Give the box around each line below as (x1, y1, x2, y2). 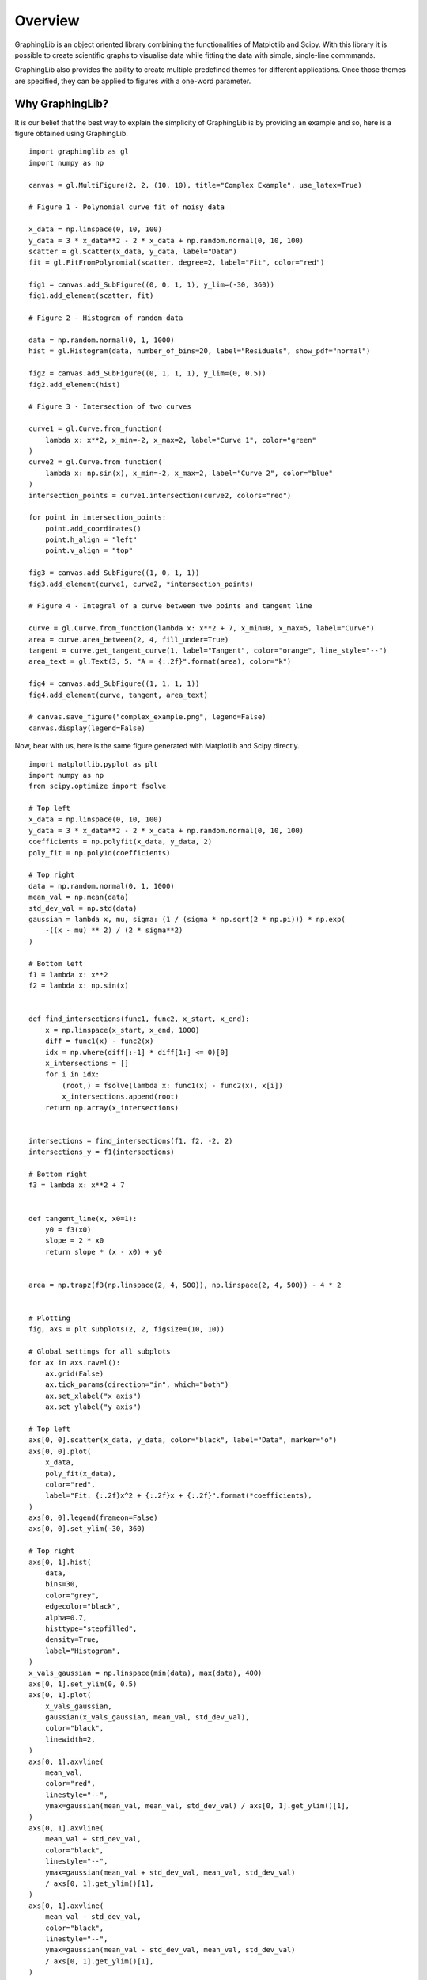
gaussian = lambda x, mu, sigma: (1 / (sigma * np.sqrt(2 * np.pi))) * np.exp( (28, 915, 346, 923)
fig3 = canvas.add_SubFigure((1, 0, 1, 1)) (28, 569, 200, 577)
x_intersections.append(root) (62, 1092, 179, 1101)
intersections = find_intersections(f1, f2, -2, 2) (28, 1137, 233, 1145)
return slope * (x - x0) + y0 (44, 1247, 162, 1256)
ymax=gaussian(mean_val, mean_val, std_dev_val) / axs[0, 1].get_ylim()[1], (44, 1802, 350, 1811)
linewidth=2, (44, 1734, 96, 1744)
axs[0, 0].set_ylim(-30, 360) (28, 1525, 146, 1533)
